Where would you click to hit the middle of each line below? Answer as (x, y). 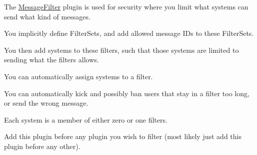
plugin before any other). (42, 146)
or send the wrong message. (46, 103)
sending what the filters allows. (51, 60)
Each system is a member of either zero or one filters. (86, 119)
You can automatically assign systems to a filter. (78, 76)
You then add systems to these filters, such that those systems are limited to (121, 50)
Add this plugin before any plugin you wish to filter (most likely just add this (123, 136)
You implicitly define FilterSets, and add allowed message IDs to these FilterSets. (129, 33)
